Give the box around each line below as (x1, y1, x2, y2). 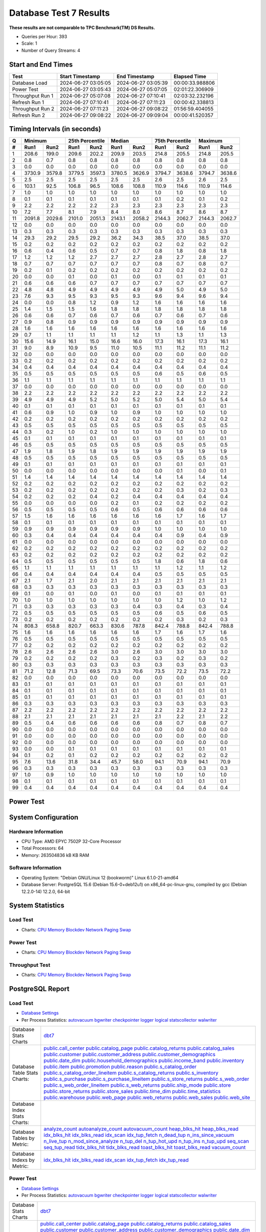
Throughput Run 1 (12, 92, 54, 99)
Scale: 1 (21, 40, 37, 46)
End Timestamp (116, 73, 155, 80)
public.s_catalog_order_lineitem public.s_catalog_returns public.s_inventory (43, 1069, 219, 1076)
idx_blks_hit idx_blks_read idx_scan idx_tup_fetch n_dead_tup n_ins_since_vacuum (43, 1131, 234, 1138)
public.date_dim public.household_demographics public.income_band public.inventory (43, 1057, 244, 1064)
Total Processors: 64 (21, 845, 64, 851)
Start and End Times (9, 60, 73, 68)
